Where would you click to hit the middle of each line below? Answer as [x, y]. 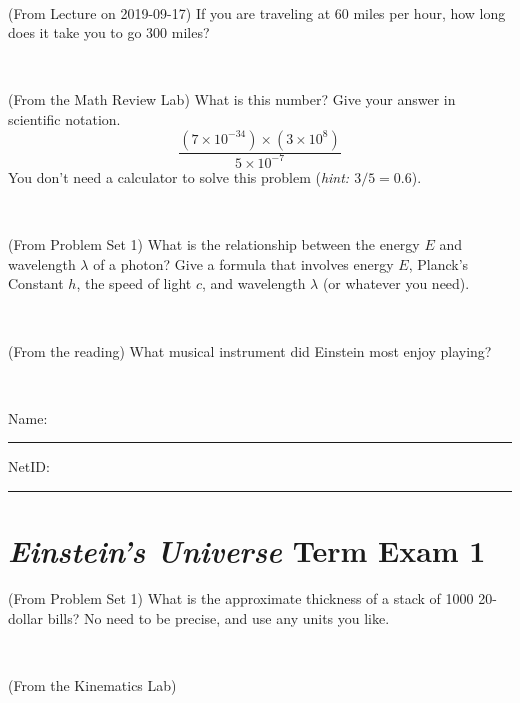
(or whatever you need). [396, 283]
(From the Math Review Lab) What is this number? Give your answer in [232, 99]
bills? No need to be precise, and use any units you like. [218, 617]
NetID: [29, 466]
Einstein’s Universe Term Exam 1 [247, 551]
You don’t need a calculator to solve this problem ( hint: [179, 176]
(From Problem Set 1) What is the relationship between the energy [214, 244]
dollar [26, 617]
